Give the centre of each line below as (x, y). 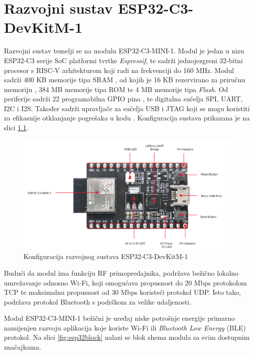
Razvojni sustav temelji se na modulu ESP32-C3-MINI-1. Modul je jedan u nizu (124, 51)
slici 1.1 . (16, 128)
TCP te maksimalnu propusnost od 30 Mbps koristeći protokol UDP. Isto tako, (123, 292)
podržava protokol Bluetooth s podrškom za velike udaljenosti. (98, 301)
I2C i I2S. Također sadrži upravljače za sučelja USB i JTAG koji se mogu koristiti (127, 108)
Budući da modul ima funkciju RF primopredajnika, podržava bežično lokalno (121, 272)
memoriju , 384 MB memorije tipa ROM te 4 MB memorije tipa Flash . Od (116, 89)
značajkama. (23, 347)
